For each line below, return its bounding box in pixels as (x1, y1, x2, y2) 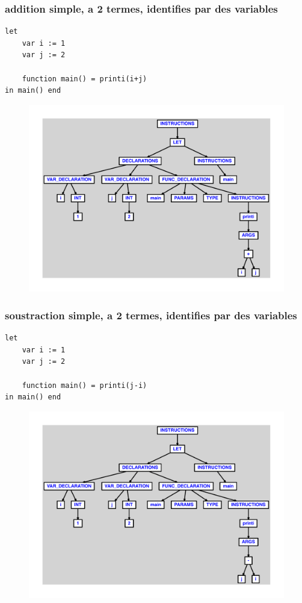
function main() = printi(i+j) (22, 74, 147, 83)
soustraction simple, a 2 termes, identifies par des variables (5, 307, 297, 322)
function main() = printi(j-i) (22, 381, 147, 390)
